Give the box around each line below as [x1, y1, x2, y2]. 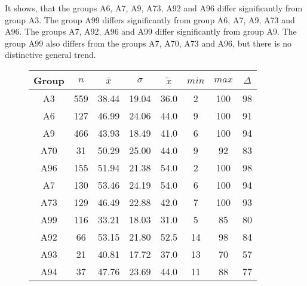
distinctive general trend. [5, 48, 96, 61]
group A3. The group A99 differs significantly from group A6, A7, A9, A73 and [5, 13, 295, 26]
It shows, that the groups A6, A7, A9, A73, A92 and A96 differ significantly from [5, 2, 303, 14]
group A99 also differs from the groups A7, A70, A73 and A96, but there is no [5, 36, 292, 49]
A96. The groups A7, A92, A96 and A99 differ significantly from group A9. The [5, 25, 297, 38]
